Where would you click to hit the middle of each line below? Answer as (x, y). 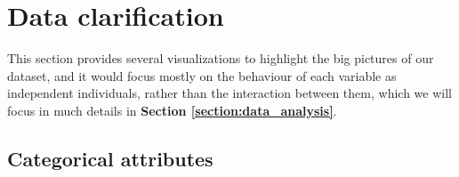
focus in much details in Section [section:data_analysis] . (172, 110)
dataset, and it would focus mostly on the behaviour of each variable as (202, 75)
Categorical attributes (110, 158)
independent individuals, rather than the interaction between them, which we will (229, 93)
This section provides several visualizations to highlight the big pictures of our (221, 58)
